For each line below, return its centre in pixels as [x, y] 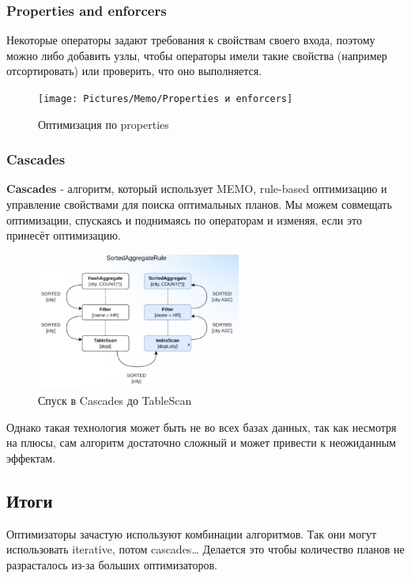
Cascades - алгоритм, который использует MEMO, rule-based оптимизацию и [197, 189]
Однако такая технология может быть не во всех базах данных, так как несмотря [202, 427]
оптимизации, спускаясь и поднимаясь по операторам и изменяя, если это [184, 219]
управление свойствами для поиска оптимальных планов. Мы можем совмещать [199, 204]
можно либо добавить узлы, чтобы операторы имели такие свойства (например [197, 55]
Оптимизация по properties [104, 124]
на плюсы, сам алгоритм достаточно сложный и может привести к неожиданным [201, 442]
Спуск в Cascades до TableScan [115, 400]
